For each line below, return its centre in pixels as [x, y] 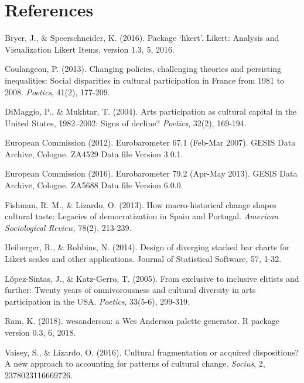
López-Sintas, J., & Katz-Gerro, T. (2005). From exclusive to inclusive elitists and [152, 278]
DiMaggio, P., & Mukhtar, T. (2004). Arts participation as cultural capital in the [151, 111]
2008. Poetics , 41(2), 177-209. [57, 92]
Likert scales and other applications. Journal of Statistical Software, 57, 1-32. [143, 259]
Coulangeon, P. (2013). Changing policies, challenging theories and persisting [143, 69]
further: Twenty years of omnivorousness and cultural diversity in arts [130, 290]
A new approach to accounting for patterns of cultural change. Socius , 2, [135, 363]
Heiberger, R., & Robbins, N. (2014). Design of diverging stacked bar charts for [147, 247]
